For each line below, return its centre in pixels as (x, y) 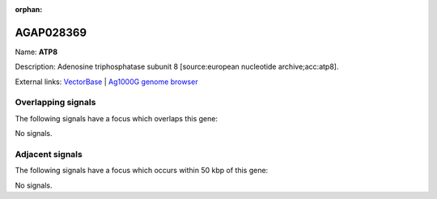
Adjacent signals (49, 154)
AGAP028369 (51, 32)
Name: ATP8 (36, 52)
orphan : (29, 9)
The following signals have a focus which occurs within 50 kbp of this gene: (142, 171)
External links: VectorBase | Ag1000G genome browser (106, 82)
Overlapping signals (55, 103)
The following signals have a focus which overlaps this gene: (117, 118)
